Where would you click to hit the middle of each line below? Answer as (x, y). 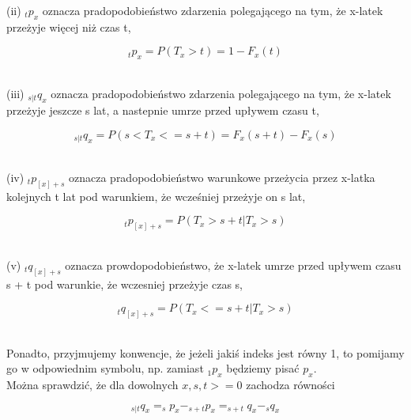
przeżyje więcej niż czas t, (69, 26)
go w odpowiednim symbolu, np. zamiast (105, 368)
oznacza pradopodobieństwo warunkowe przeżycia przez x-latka (222, 177)
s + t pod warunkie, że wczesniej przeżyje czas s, (124, 284)
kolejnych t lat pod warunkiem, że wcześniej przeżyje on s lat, (156, 196)
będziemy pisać (263, 368)
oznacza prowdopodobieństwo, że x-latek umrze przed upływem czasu (233, 265)
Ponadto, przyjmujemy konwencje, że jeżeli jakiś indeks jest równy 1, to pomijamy (205, 352)
